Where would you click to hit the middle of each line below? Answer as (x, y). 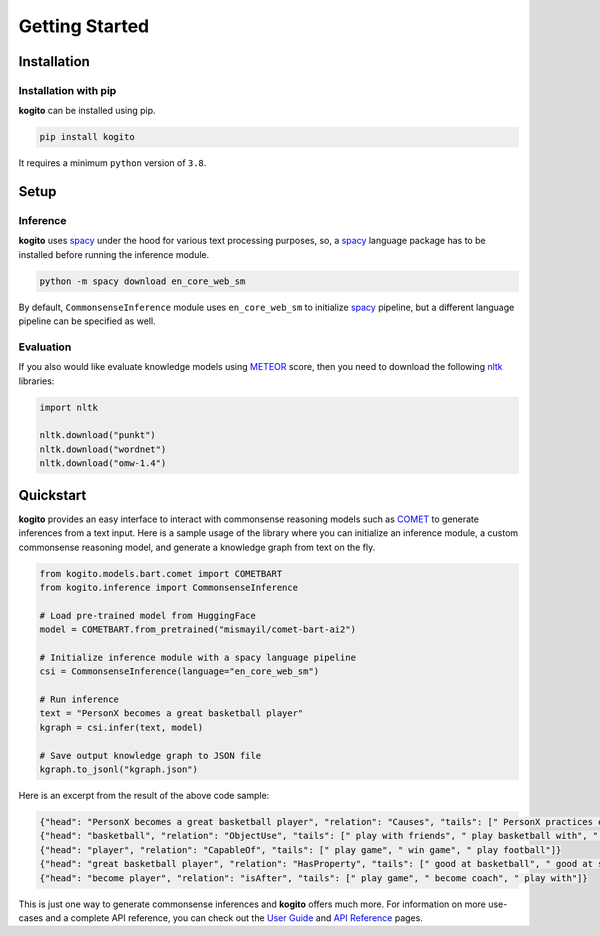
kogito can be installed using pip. (87, 111)
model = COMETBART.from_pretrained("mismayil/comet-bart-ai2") (198, 629)
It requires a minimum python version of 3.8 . (112, 163)
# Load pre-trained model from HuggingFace (148, 615)
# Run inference (79, 699)
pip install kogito (87, 137)
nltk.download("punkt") (98, 435)
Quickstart (52, 495)
